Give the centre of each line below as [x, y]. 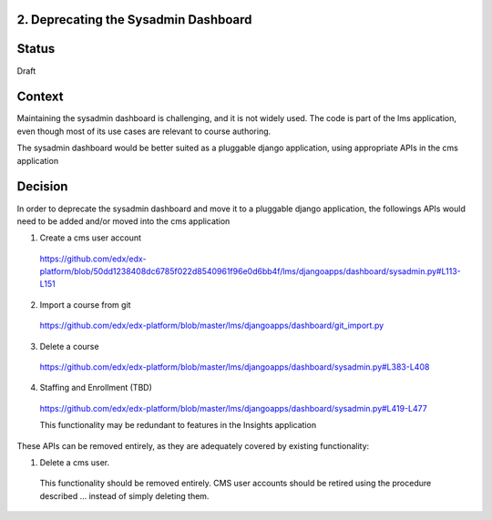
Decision [42, 187]
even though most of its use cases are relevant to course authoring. [144, 131]
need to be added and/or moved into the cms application [123, 221]
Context [40, 97]
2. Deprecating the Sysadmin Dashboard [134, 20]
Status [36, 49]
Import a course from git [85, 304]
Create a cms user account [90, 238]
